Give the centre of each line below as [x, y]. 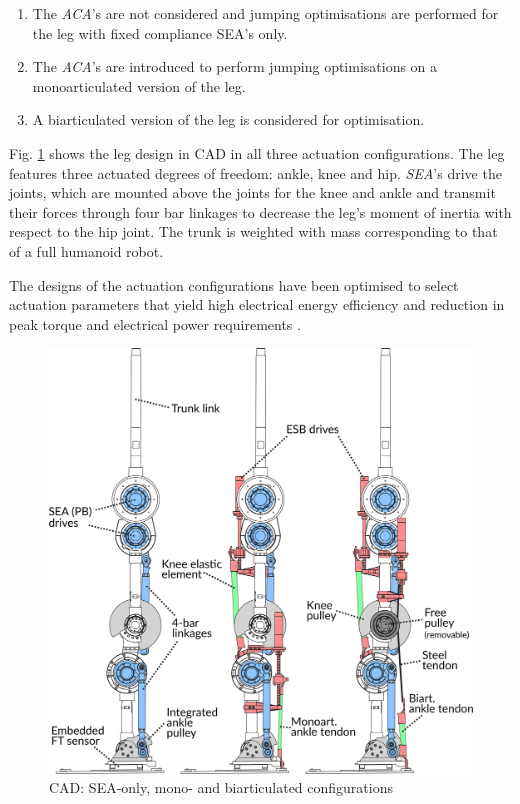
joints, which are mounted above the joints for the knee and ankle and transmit [252, 192]
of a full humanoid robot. [86, 250]
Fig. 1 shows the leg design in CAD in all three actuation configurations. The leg [257, 152]
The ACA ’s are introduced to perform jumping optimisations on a [235, 66]
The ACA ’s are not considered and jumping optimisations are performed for [265, 13]
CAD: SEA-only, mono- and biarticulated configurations [221, 787]
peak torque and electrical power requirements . [155, 323]
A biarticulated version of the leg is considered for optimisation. [228, 119]
